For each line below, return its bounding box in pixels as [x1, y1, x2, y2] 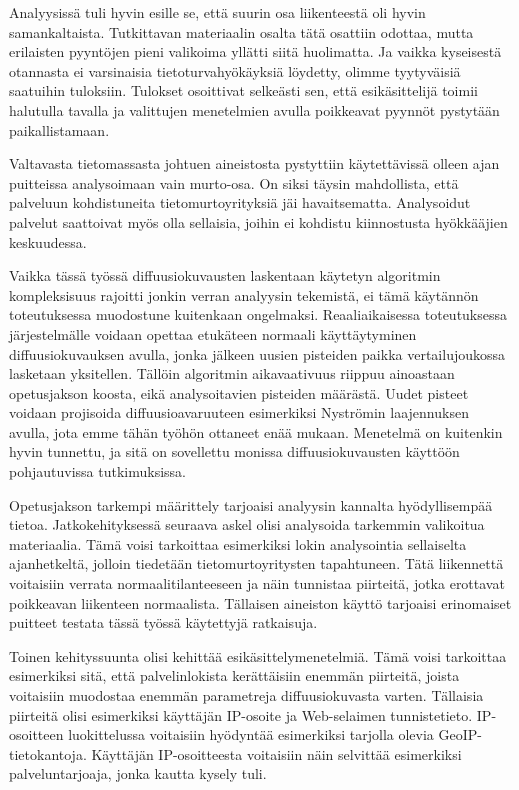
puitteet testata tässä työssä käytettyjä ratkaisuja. [9, 612, 318, 633]
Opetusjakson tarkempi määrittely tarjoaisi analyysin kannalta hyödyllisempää [9, 494, 493, 515]
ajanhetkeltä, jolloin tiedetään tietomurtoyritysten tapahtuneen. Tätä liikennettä [9, 553, 504, 574]
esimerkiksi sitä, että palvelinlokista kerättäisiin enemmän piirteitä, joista [9, 665, 460, 686]
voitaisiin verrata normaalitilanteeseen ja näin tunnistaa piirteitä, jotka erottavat [9, 573, 505, 594]
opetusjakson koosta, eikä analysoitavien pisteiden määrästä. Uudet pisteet [9, 382, 469, 403]
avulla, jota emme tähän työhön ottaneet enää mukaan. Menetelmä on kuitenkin [9, 421, 503, 442]
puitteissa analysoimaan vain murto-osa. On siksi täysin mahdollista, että [9, 172, 459, 193]
